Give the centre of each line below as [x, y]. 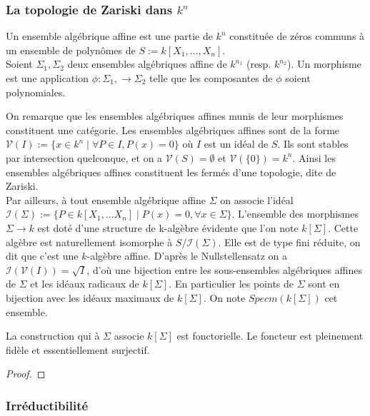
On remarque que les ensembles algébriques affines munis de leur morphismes [175, 116]
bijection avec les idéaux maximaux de [90, 297]
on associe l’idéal [257, 199]
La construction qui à [53, 336]
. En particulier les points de [231, 284]
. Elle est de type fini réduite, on [289, 242]
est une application [47, 78]
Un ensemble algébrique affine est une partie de [109, 36]
